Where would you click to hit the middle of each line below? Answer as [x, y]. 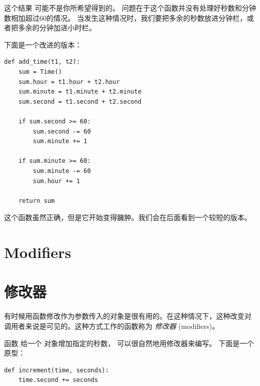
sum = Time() [40, 72]
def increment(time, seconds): [57, 370]
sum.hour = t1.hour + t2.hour [69, 82]
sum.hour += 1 [57, 181]
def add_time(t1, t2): [42, 62]
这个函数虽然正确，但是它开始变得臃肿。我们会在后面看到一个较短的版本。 [128, 217]
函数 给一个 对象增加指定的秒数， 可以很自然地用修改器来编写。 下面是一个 [129, 343]
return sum [37, 201]
